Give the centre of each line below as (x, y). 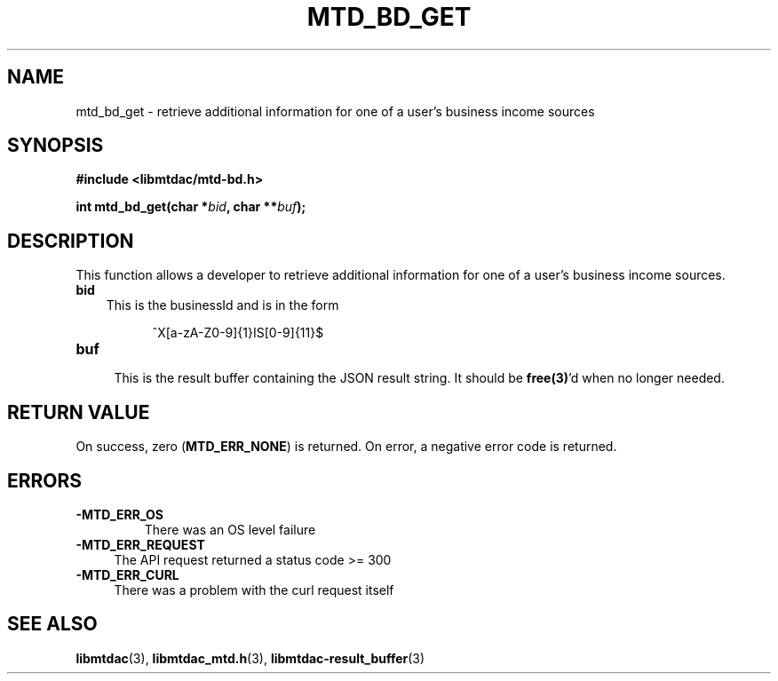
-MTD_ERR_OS (119, 514)
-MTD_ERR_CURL (127, 574)
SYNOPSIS (56, 146)
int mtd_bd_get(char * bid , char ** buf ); (191, 207)
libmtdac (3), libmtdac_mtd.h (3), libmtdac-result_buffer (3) (250, 658)
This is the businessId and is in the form (222, 305)
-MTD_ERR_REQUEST (140, 544)
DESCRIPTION (71, 241)
